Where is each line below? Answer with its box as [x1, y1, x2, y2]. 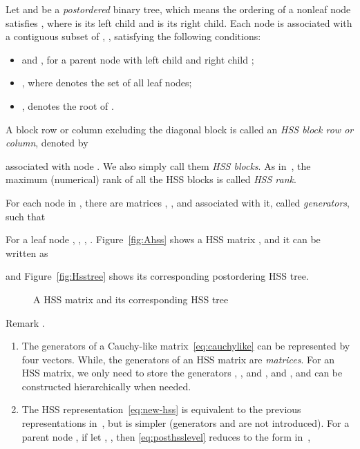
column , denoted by [6, 135, 88, 150]
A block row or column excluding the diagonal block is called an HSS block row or [6, 122, 354, 136]
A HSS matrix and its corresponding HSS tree [33, 292, 229, 306]
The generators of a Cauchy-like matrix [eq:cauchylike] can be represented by [21, 338, 350, 353]
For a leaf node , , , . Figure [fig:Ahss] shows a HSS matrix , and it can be [6, 232, 321, 247]
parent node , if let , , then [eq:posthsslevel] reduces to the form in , [21, 429, 311, 443]
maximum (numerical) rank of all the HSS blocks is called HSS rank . [6, 172, 296, 187]
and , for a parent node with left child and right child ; [21, 52, 254, 66]
